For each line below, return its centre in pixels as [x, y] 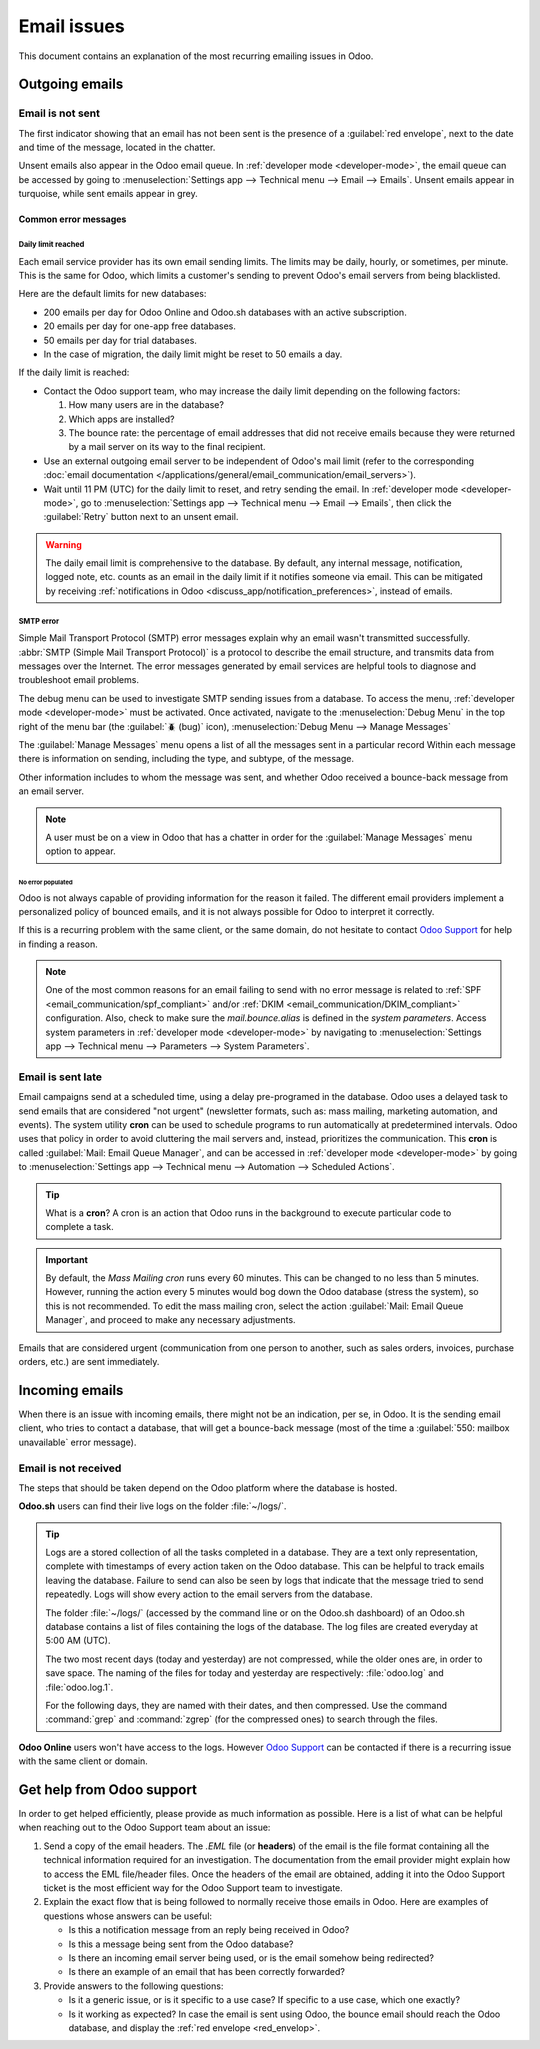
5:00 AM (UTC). [78, 1641]
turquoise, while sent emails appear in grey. [108, 194]
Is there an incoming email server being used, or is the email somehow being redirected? [251, 1957]
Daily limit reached [51, 245]
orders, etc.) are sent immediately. [89, 1362]
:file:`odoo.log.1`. [79, 1687]
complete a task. [79, 1227]
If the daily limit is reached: [74, 372]
